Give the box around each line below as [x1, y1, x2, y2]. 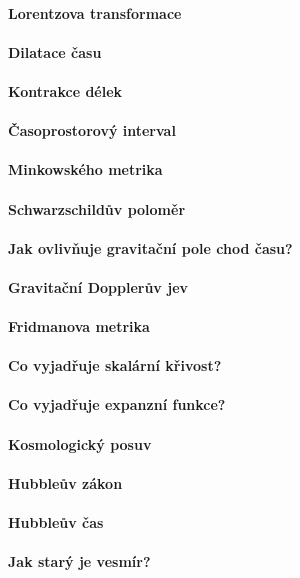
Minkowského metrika [8, 159, 163, 180]
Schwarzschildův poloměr [8, 198, 186, 219]
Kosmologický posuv [8, 433, 152, 454]
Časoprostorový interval [8, 120, 176, 141]
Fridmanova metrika [8, 316, 150, 337]
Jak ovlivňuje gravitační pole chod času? [8, 237, 293, 258]
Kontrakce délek [8, 80, 123, 101]
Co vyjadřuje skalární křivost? [8, 355, 222, 376]
